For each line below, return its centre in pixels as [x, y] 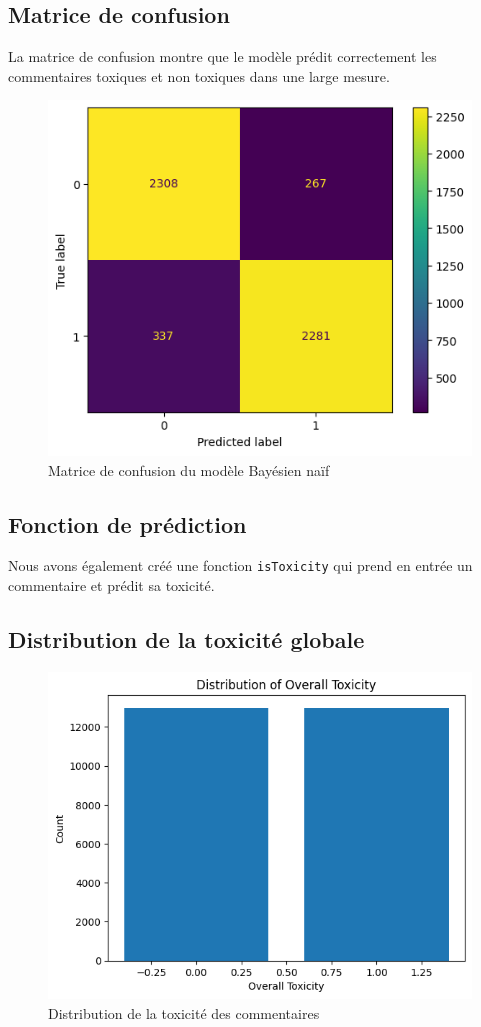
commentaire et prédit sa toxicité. [111, 585]
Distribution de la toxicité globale [186, 639]
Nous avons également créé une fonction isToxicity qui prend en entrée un [240, 565]
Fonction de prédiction [127, 523]
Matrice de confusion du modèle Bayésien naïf [189, 469]
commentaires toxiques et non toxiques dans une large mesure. [199, 75]
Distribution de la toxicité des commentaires [184, 1013]
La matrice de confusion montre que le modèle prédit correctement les [222, 56]
